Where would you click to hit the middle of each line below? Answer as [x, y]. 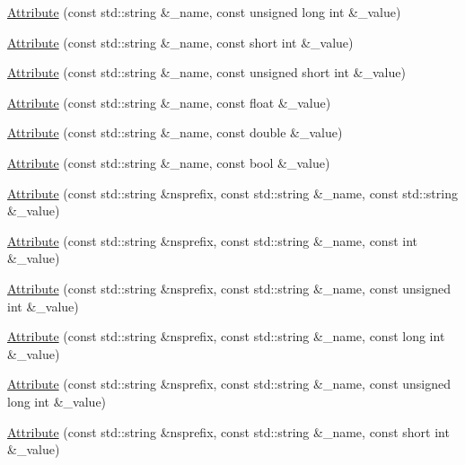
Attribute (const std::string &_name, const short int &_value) [180, 42]
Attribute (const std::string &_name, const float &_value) [169, 102]
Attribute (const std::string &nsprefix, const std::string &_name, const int [212, 240]
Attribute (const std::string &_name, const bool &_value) [169, 162]
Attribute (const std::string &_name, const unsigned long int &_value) [204, 12]
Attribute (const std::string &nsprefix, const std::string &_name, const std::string [232, 193]
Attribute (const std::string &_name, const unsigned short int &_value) [206, 72]
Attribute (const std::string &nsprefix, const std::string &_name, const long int [226, 336]
